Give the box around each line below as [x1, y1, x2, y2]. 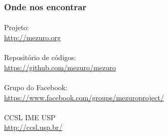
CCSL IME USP [4, 112, 56, 122]
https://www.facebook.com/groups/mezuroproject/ [4, 92, 164, 102]
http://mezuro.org [4, 32, 61, 43]
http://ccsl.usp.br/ [4, 122, 62, 132]
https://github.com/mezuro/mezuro [4, 62, 116, 72]
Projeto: [4, 22, 29, 33]
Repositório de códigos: [4, 52, 76, 63]
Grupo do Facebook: [4, 82, 68, 92]
